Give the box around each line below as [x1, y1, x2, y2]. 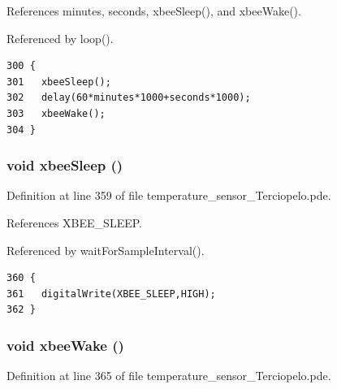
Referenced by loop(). [6, 29, 114, 46]
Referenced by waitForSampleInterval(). [6, 241, 205, 258]
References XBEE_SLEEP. [6, 214, 142, 231]
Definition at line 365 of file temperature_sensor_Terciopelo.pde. [6, 367, 331, 384]
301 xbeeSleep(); [6, 76, 111, 88]
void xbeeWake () [6, 335, 124, 355]
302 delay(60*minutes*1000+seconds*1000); [6, 92, 251, 104]
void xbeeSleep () [6, 155, 123, 175]
